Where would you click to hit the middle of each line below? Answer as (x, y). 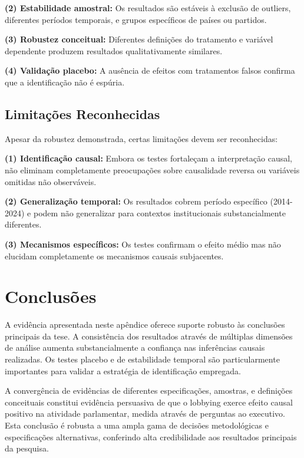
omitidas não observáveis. (51, 181)
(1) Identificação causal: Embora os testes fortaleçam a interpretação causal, (148, 158)
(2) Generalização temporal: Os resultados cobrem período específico (136, 201)
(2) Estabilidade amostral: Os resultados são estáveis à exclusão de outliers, (148, 8)
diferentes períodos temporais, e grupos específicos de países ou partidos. (136, 19)
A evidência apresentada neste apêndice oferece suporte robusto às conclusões (145, 324)
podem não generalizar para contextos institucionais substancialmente (159, 212)
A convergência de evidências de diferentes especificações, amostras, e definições (149, 391)
